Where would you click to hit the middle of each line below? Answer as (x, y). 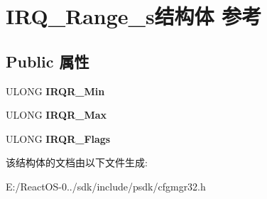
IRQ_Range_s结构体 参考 (134, 16)
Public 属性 (48, 61)
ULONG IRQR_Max (56, 115)
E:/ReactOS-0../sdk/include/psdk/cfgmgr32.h (106, 186)
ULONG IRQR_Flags (58, 138)
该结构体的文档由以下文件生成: (77, 162)
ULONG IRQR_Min (55, 91)
